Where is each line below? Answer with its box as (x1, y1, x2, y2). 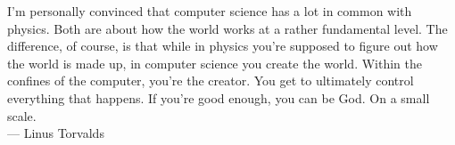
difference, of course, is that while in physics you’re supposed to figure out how (7, 36, 438, 55)
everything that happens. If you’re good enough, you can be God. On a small (7, 88, 430, 107)
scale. (7, 106, 37, 125)
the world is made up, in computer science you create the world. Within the (7, 53, 423, 72)
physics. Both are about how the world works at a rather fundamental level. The (7, 19, 448, 37)
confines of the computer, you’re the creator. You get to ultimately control (7, 71, 414, 90)
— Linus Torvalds (7, 124, 104, 142)
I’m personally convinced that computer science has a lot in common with (7, 2, 412, 20)
